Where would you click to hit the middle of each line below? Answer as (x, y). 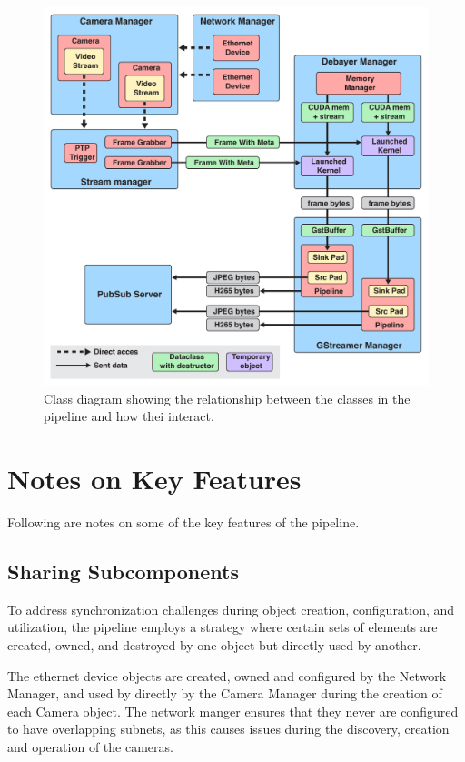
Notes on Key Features (154, 479)
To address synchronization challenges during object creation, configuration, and (231, 609)
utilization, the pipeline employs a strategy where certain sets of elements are (223, 627)
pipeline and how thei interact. (129, 416)
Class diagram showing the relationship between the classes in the (227, 398)
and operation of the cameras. (90, 746)
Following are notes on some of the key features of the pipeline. (183, 522)
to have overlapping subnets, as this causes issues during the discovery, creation (228, 729)
